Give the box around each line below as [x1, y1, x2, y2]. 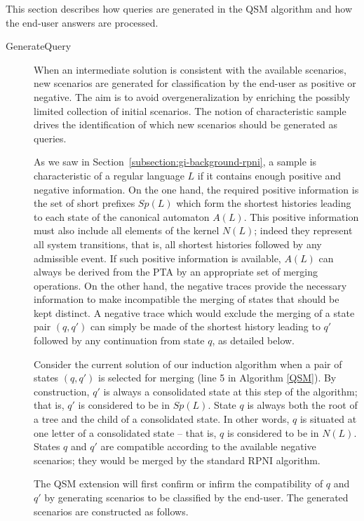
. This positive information [243, 209, 359, 224]
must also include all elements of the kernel [34, 223, 220, 238]
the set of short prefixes [34, 196, 135, 210]
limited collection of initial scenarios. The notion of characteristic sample [34, 103, 346, 118]
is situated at [299, 412, 357, 426]
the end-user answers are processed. [6, 15, 159, 29]
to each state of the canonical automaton [34, 209, 210, 224]
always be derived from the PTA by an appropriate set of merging [34, 264, 318, 279]
